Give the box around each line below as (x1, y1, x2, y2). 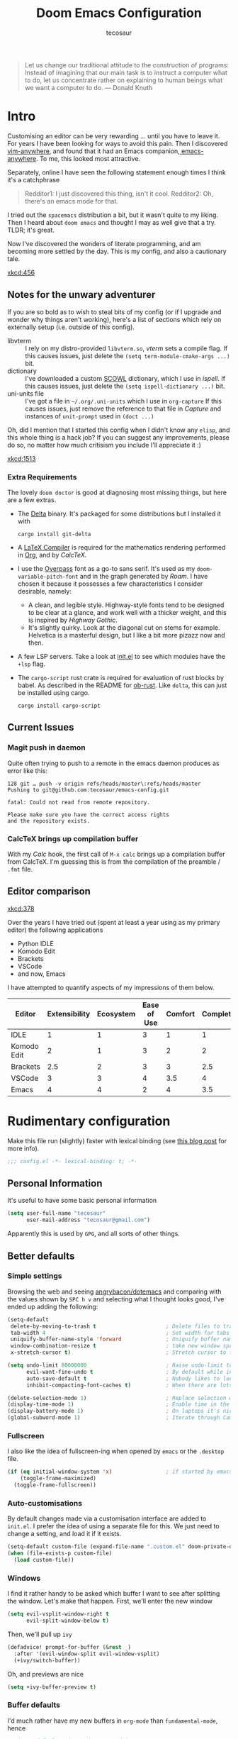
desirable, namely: (17, 587, 72, 595)
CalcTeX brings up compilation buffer (7, 833, 139, 843)
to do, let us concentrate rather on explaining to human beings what (24, 76, 223, 84)
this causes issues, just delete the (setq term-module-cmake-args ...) (25, 351, 230, 360)
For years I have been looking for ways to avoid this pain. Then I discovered (7, 139, 228, 148)
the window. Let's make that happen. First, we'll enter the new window (7, 1597, 212, 1606)
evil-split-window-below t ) (25, 1617, 110, 1625)
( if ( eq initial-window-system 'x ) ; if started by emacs (7, 1468, 233, 1476)
